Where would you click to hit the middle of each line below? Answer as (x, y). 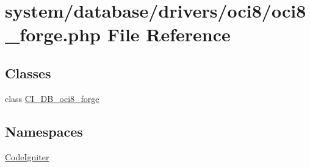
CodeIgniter (27, 156)
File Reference (169, 34)
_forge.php (53, 34)
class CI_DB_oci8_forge (52, 98)
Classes (28, 73)
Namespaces (44, 131)
